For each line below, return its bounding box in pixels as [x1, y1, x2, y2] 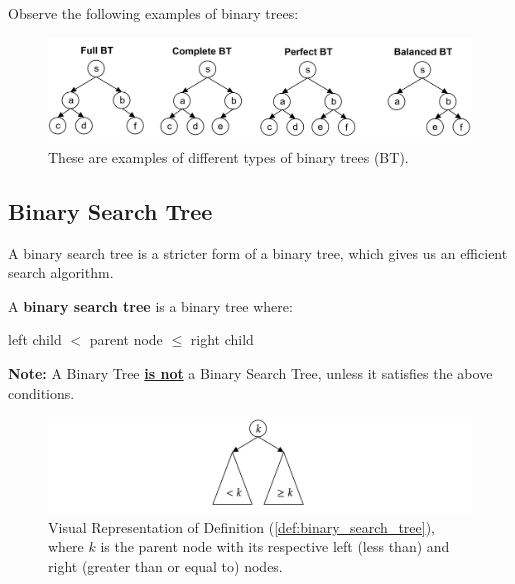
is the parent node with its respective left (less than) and [100, 536, 450, 557]
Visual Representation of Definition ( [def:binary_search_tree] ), [48, 516, 435, 537]
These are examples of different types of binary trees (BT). [48, 146, 409, 167]
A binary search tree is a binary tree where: [8, 295, 293, 316]
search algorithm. [8, 262, 114, 283]
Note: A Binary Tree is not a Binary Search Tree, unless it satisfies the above [8, 362, 493, 383]
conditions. [8, 382, 75, 403]
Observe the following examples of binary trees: [8, 3, 299, 23]
